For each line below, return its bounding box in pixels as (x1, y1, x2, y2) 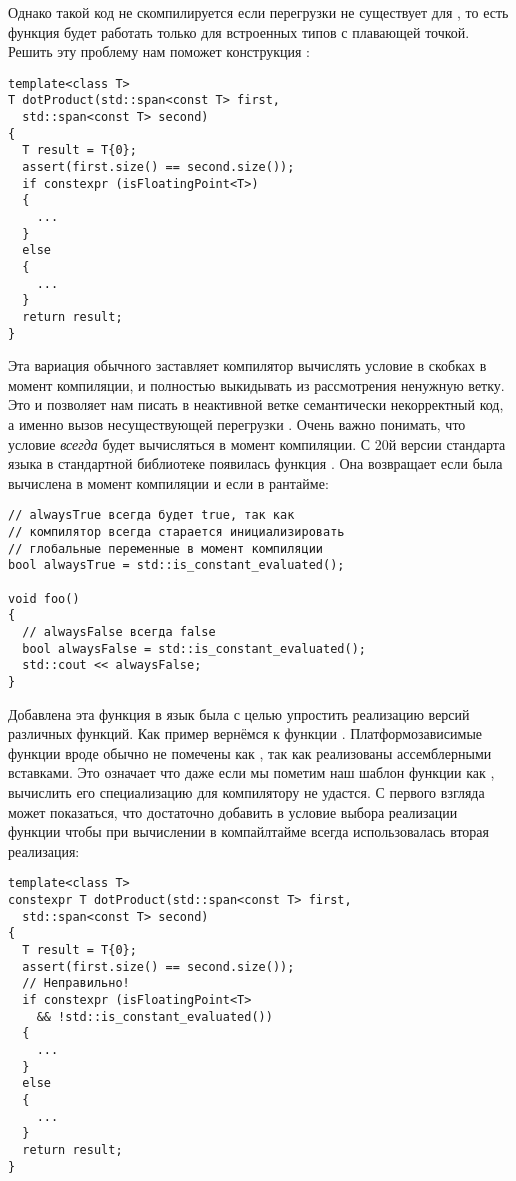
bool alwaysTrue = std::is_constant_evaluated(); (8, 558, 345, 573)
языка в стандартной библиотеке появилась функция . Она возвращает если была (8, 453, 503, 474)
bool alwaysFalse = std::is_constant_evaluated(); (22, 641, 366, 656)
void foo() (8, 591, 80, 606)
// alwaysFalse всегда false (22, 625, 216, 640)
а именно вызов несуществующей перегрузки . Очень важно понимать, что (8, 414, 466, 435)
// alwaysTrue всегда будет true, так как (8, 508, 295, 523)
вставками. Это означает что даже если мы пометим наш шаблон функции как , (8, 762, 495, 783)
